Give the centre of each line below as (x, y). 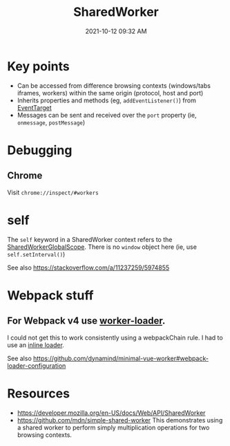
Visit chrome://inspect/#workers (53, 192)
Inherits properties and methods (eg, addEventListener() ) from (107, 100)
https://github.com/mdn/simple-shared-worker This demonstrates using (120, 420)
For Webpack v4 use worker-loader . (86, 321)
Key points (39, 66)
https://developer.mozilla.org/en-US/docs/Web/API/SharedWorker (111, 413)
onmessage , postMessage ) (51, 122)
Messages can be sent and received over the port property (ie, (107, 115)
